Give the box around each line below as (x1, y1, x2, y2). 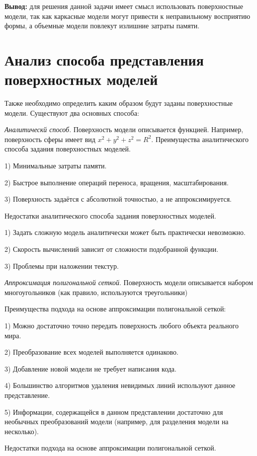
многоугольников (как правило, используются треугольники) (4, 287, 188, 297)
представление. (4, 389, 50, 400)
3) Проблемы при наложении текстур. (4, 260, 119, 271)
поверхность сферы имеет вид (4, 134, 95, 144)
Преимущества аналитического (155, 134, 249, 144)
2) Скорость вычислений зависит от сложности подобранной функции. (4, 244, 219, 254)
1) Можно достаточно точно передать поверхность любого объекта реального (4, 320, 239, 330)
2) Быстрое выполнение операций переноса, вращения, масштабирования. (4, 177, 229, 187)
